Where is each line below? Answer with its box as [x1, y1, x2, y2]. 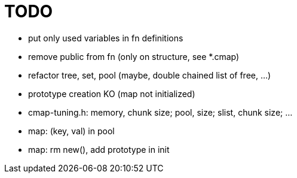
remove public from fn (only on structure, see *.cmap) [28, 51, 240, 62]
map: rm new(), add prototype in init [28, 144, 170, 155]
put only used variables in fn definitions [28, 32, 183, 43]
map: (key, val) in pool [28, 125, 115, 136]
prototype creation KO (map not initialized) [28, 88, 195, 99]
